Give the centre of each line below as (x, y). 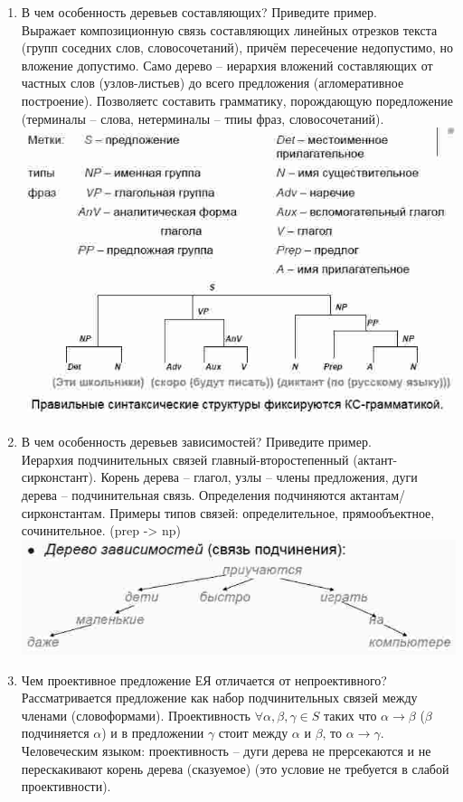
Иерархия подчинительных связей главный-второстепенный (185, 459)
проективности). (66, 786)
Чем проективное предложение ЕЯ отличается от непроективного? (204, 679)
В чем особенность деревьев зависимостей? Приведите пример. (196, 442)
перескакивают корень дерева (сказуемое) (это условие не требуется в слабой (235, 768)
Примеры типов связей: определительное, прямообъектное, (272, 512)
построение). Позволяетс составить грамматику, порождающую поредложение (237, 100)
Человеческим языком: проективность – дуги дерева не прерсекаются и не (226, 751)
